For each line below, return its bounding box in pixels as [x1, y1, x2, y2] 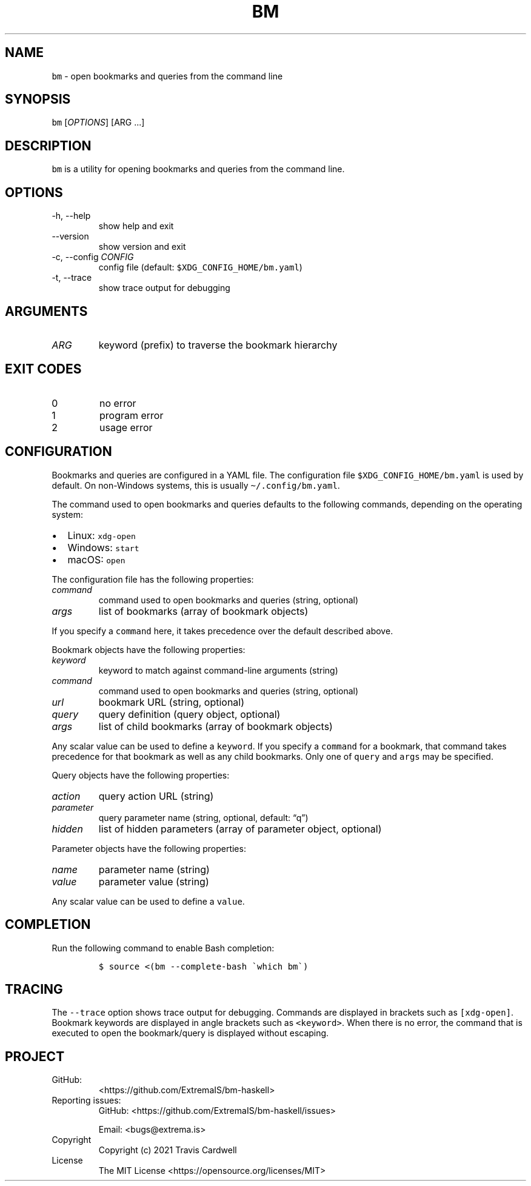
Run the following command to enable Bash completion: [52, 942, 275, 953]
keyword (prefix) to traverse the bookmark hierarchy [98, 338, 338, 351]
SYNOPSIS [5, 92, 71, 107]
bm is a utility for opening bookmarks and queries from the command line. [52, 164, 345, 175]
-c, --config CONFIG [52, 252, 134, 263]
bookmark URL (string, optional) [98, 695, 245, 708]
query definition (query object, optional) [98, 708, 281, 720]
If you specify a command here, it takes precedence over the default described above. [52, 625, 393, 636]
